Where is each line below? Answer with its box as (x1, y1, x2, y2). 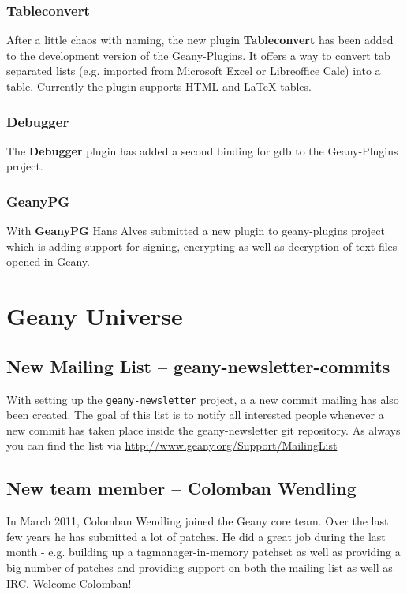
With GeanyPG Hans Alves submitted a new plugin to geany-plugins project (6, 222, 385, 239)
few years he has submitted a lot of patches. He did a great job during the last (6, 528, 386, 544)
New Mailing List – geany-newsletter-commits (6, 353, 390, 378)
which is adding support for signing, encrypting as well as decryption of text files (6, 237, 398, 254)
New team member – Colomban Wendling (6, 476, 357, 500)
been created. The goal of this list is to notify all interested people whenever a (6, 406, 384, 423)
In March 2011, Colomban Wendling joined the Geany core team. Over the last (6, 513, 389, 529)
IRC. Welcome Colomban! (6, 574, 132, 591)
